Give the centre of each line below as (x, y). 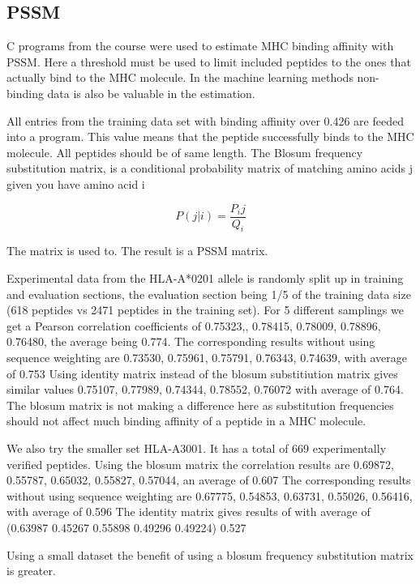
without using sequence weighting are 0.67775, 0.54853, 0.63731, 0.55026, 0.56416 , (210, 495)
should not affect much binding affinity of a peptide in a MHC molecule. (186, 421)
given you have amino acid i (76, 183)
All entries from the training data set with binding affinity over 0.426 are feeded (205, 120)
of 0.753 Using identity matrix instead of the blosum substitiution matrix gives (202, 373)
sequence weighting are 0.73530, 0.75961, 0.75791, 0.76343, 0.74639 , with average (207, 357)
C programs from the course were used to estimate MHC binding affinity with (200, 46)
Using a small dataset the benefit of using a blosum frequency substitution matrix (210, 554)
